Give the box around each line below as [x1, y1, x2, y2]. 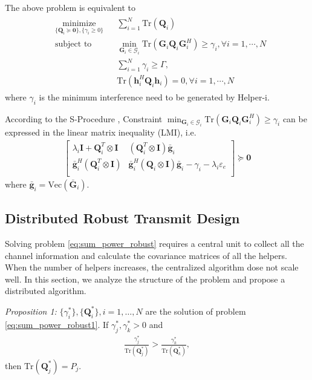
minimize [62, 19, 96, 28]
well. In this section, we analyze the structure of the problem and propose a [5, 272, 285, 285]
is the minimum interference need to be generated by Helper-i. [39, 90, 270, 103]
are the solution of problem [145, 304, 246, 317]
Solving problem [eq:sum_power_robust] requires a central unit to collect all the [5, 237, 304, 250]
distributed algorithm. [5, 284, 86, 297]
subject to [54, 40, 92, 49]
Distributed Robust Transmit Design [5, 209, 240, 228]
